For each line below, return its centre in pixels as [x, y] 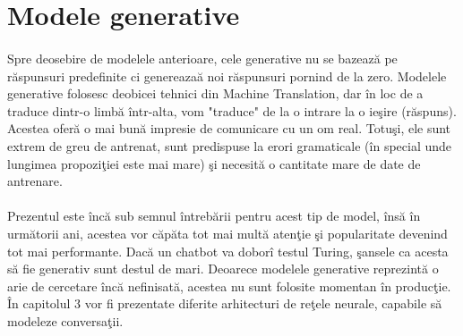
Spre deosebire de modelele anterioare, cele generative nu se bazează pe [202, 58]
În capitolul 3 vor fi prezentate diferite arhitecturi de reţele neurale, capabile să [225, 303]
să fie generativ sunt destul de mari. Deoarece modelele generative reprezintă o [223, 269]
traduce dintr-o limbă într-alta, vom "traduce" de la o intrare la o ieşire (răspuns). [232, 110]
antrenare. [35, 181]
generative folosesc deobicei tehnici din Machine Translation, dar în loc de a [215, 93]
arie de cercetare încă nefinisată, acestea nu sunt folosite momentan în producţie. [229, 286]
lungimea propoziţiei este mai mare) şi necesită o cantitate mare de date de [214, 163]
